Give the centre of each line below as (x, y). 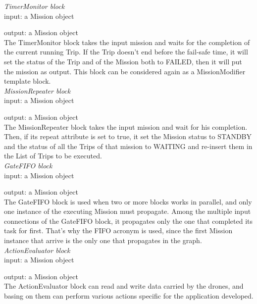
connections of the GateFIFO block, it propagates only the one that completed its (128, 221)
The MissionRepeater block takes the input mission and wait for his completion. (126, 127)
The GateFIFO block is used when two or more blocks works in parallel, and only (128, 201)
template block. (27, 81)
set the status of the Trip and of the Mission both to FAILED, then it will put (123, 61)
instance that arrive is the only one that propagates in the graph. (103, 240)
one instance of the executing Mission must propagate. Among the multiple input (128, 211)
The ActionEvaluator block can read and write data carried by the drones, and (124, 286)
